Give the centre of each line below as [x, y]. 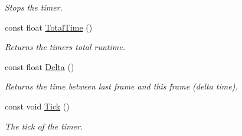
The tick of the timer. [44, 126]
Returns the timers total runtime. [65, 47]
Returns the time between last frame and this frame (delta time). [121, 86]
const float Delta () [40, 66]
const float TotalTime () [49, 27]
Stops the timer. [34, 7]
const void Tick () [37, 106]
